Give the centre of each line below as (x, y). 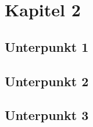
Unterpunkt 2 (47, 81)
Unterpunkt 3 (47, 115)
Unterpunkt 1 (47, 46)
